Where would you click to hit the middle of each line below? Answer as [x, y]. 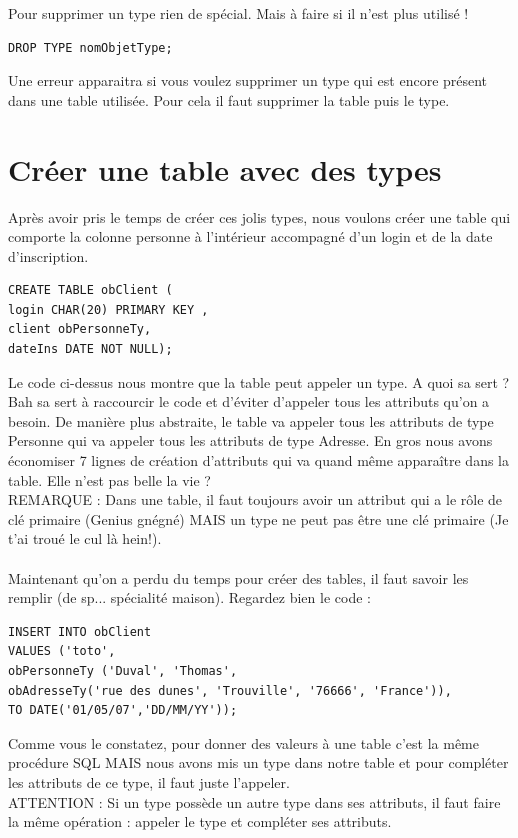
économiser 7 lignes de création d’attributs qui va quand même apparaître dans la [259, 460]
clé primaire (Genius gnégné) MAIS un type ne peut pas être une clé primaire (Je [258, 518]
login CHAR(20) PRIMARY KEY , [108, 309]
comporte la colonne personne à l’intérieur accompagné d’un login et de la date [250, 236]
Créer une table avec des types [225, 168]
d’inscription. [48, 255]
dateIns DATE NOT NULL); [90, 349]
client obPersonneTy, [80, 329]
